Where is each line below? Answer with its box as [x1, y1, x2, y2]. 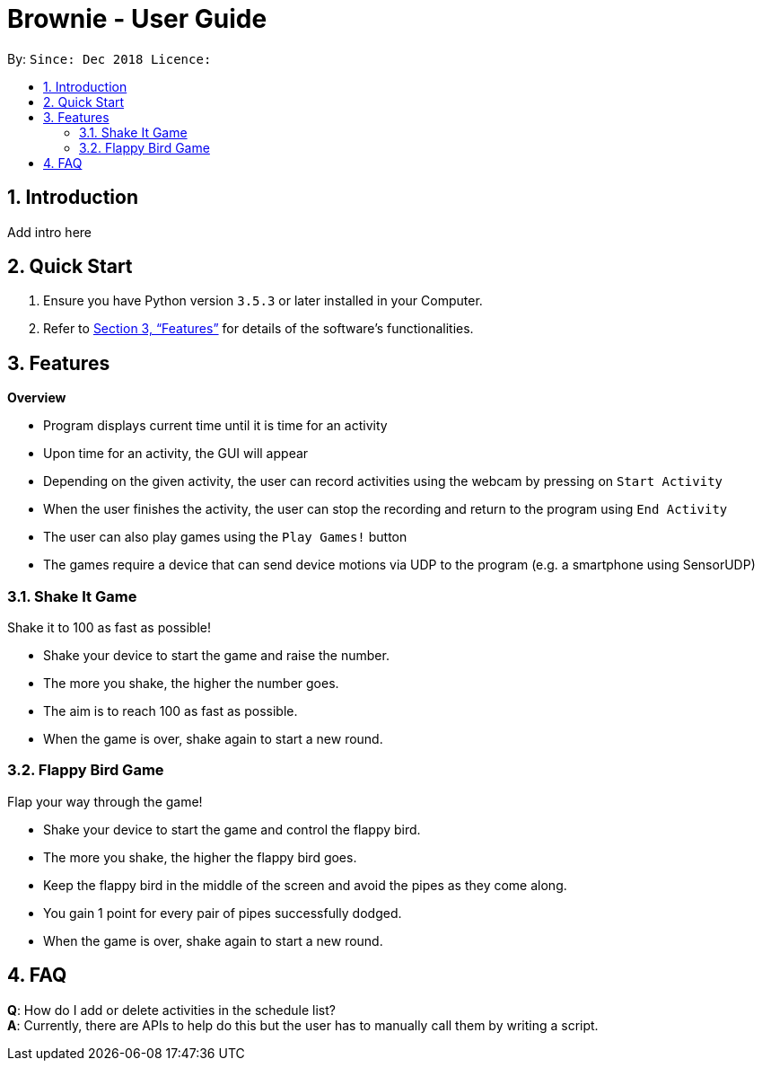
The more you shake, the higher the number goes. [43, 675, 339, 692]
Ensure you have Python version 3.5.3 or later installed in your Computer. [43, 293, 483, 309]
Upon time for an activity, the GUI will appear [43, 446, 309, 462]
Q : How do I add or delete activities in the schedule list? [7, 1002, 336, 1018]
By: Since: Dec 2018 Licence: [7, 50, 212, 66]
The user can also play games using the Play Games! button [43, 529, 407, 545]
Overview [7, 390, 66, 406]
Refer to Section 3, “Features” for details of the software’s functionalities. [43, 321, 474, 337]
